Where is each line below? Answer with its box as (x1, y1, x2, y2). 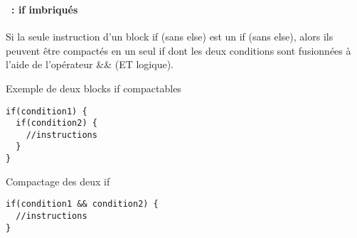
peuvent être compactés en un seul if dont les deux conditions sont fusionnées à (6, 43, 351, 58)
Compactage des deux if (6, 173, 110, 188)
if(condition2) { (16, 118, 97, 129)
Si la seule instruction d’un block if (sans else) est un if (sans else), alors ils (6, 29, 334, 44)
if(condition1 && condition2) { (6, 199, 159, 210)
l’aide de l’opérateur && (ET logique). (6, 57, 174, 72)
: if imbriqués (11, 1, 78, 16)
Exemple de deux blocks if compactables (6, 80, 181, 95)
